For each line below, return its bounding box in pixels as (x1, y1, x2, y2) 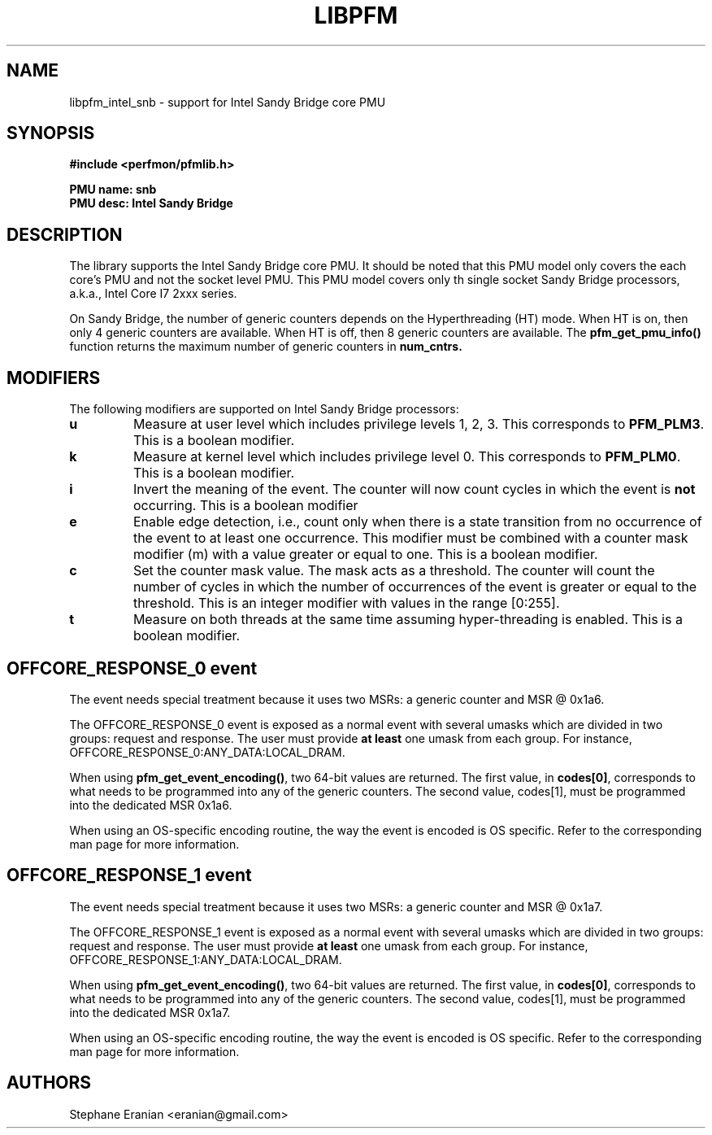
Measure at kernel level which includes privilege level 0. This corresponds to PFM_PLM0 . (132, 448, 681, 465)
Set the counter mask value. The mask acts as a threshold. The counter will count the (132, 562, 655, 579)
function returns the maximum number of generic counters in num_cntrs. (69, 339, 462, 354)
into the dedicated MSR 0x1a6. (69, 797, 232, 812)
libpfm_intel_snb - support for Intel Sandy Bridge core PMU (69, 94, 386, 109)
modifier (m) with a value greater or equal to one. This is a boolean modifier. (132, 546, 598, 563)
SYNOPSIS (7, 123, 95, 144)
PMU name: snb (69, 182, 157, 197)
